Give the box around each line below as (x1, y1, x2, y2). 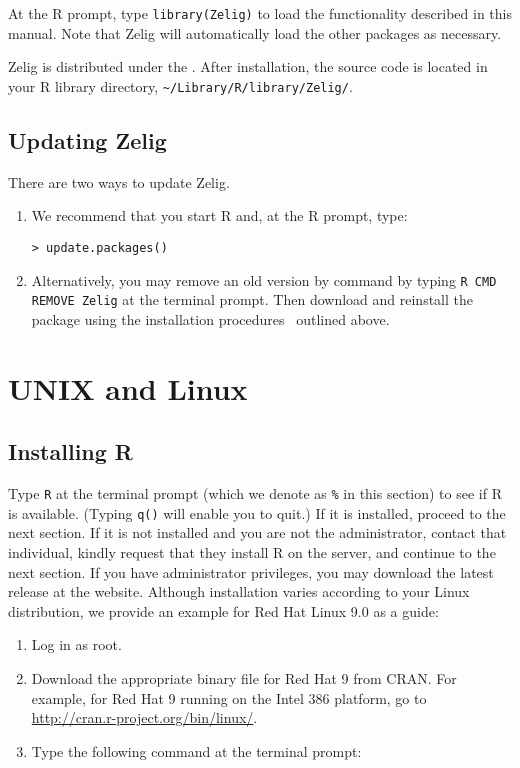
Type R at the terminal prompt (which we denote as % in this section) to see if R (8, 483, 502, 504)
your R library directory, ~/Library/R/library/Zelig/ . (8, 75, 353, 96)
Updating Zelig (8, 124, 167, 155)
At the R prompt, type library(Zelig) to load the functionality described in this (8, 3, 512, 23)
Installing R (8, 436, 133, 467)
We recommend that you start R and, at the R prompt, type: (31, 205, 408, 226)
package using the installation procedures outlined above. (31, 308, 390, 329)
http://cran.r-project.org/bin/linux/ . (31, 707, 258, 728)
